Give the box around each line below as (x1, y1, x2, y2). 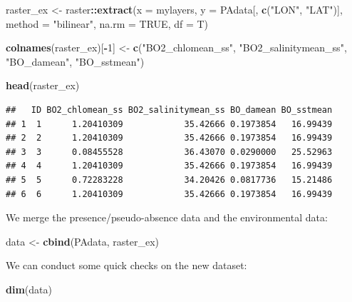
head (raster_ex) (6, 78, 80, 93)
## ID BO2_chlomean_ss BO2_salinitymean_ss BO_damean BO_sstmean (6, 104, 333, 115)
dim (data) (6, 281, 52, 296)
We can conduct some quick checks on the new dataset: (6, 258, 247, 273)
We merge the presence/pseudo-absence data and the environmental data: (6, 210, 328, 225)
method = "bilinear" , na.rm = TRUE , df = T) (6, 16, 209, 31)
